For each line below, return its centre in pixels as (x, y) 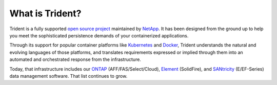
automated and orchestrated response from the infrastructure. (75, 59)
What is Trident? (45, 13)
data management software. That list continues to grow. (68, 76)
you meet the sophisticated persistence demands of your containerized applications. (99, 35)
